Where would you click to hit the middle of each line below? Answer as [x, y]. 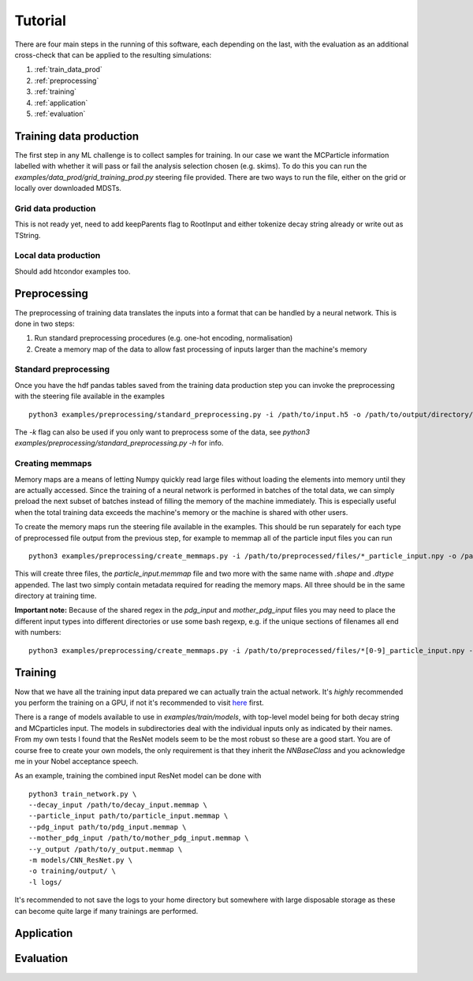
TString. [28, 235]
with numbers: [38, 632]
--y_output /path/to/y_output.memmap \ [106, 849]
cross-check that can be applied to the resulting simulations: [113, 54]
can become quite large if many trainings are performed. [106, 911]
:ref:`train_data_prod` [68, 69]
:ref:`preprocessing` [67, 80]
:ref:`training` [56, 91]
